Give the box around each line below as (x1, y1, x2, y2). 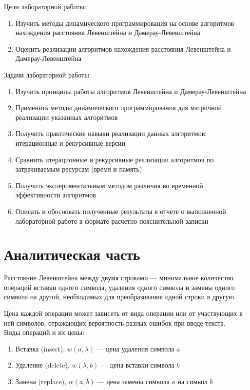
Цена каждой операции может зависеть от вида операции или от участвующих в (4, 308, 243, 318)
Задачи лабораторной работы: (4, 69, 91, 79)
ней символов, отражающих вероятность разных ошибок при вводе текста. (4, 317, 226, 328)
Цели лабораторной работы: (4, 1, 86, 11)
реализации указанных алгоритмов (15, 112, 118, 122)
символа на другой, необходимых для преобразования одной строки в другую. (4, 292, 236, 302)
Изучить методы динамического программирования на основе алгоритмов (15, 18, 234, 28)
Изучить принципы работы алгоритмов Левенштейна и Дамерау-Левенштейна (15, 86, 246, 96)
